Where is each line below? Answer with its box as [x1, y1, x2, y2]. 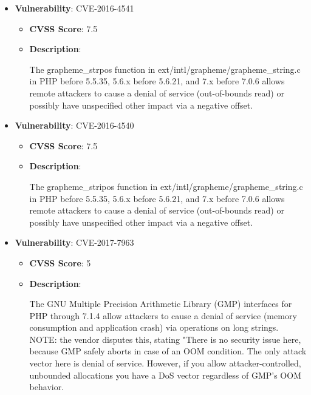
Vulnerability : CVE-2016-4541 [15, 2, 134, 14]
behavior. [29, 380, 64, 393]
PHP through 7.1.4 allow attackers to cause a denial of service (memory [29, 309, 297, 322]
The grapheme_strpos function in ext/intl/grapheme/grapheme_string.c [29, 62, 301, 75]
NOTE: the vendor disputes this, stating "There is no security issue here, [29, 333, 301, 345]
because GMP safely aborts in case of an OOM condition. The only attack [29, 345, 307, 357]
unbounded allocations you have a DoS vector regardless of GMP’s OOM [29, 368, 301, 381]
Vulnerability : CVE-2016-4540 [15, 119, 134, 132]
